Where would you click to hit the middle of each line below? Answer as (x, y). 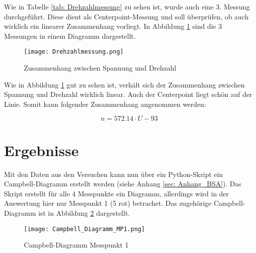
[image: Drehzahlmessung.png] (74, 52)
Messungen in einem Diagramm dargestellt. (70, 36)
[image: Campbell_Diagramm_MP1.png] (85, 229)
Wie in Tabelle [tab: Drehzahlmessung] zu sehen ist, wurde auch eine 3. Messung (127, 6)
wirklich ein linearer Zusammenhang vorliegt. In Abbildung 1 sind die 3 (113, 26)
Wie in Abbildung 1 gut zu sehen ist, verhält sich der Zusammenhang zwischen (125, 84)
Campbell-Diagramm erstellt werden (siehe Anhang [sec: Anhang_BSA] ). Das (123, 184)
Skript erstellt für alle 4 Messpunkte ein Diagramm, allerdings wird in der (117, 193)
